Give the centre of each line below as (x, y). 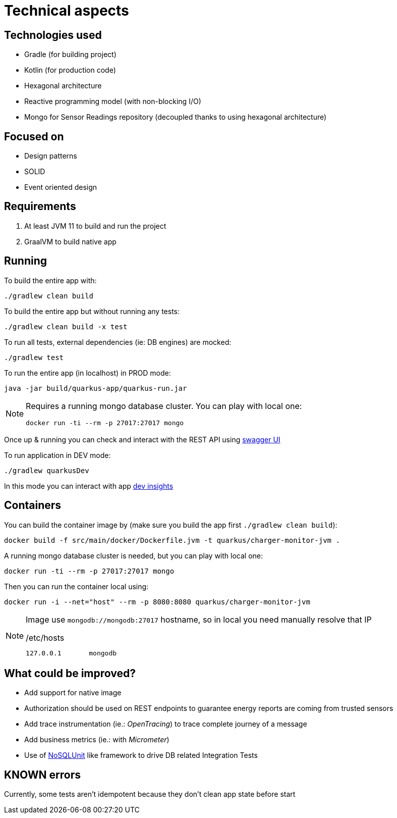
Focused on (34, 136)
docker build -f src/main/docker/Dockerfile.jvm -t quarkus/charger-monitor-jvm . (172, 540)
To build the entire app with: (50, 280)
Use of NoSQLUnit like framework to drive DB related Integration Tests (141, 755)
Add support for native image (73, 693)
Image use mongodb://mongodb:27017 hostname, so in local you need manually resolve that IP (199, 619)
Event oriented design (61, 187)
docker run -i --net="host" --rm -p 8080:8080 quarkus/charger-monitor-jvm (157, 602)
